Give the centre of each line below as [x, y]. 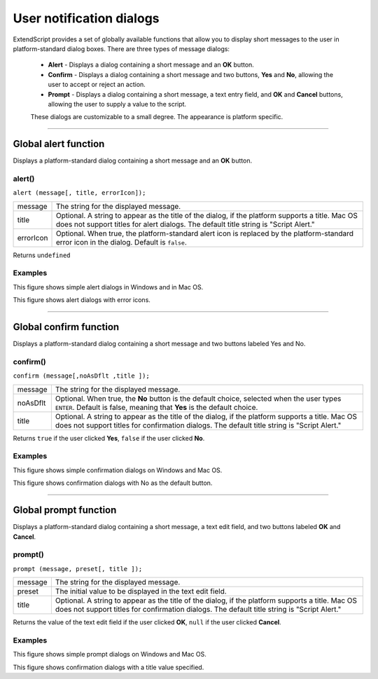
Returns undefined [42, 255]
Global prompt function [65, 510]
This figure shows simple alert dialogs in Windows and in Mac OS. [108, 287]
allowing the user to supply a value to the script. [117, 104]
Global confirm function [66, 327]
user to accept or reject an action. [97, 85]
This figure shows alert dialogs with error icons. [82, 300]
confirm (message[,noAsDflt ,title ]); [81, 376]
